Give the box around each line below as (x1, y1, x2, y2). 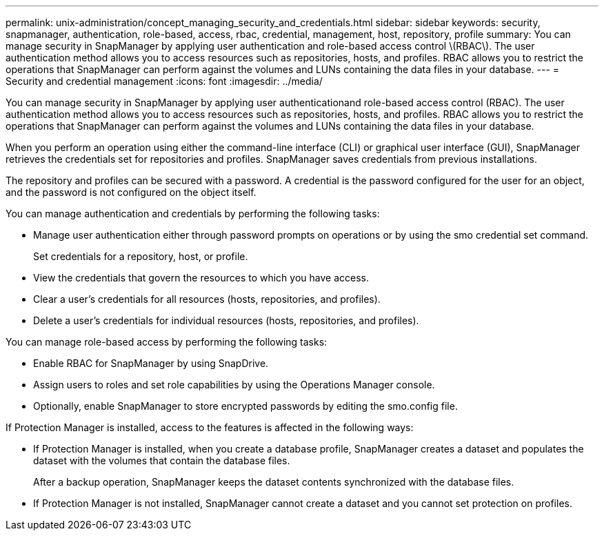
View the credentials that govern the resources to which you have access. (33, 272, 369, 284)
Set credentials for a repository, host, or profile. (33, 250, 248, 262)
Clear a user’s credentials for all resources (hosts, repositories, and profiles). (33, 293, 381, 305)
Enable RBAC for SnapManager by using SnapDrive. (33, 357, 269, 369)
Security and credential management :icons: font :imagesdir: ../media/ (6, 75, 323, 87)
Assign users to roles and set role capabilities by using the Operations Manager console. (33, 379, 435, 390)
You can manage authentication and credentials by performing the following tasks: (6, 208, 380, 219)
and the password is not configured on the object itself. (6, 186, 256, 198)
